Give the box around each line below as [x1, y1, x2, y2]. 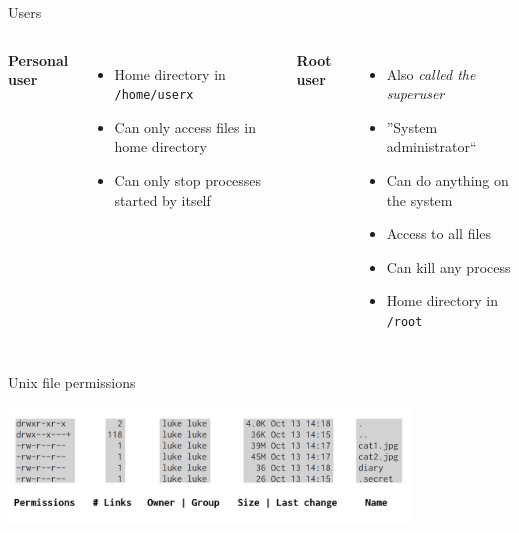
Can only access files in [114, 116, 256, 137]
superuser [386, 83, 445, 104]
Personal [8, 49, 69, 70]
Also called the [386, 63, 476, 84]
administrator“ [386, 136, 477, 157]
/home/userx [114, 88, 194, 103]
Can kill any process [386, 256, 511, 277]
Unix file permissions [8, 371, 136, 392]
